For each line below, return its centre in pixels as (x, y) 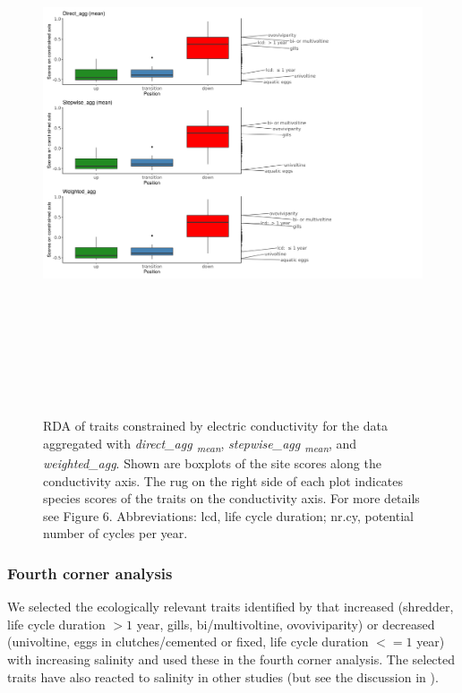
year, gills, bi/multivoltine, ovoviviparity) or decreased (286, 624)
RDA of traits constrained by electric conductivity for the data (215, 426)
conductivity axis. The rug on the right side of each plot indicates (223, 480)
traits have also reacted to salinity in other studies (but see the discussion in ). (223, 676)
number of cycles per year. (115, 533)
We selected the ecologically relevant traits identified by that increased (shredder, (231, 607)
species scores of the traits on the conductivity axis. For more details (231, 498)
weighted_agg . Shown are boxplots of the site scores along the (212, 463)
